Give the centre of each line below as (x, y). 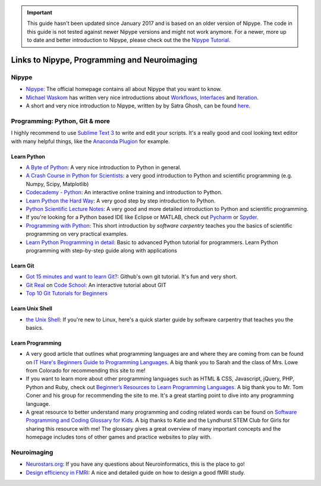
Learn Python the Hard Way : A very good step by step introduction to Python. (121, 201)
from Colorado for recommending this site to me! (86, 371)
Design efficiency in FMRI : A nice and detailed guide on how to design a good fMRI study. (136, 472)
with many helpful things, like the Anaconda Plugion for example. (90, 141)
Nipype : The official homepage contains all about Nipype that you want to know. (124, 89)
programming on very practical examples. (77, 234)
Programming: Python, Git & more (60, 121)
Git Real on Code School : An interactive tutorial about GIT (96, 285)
